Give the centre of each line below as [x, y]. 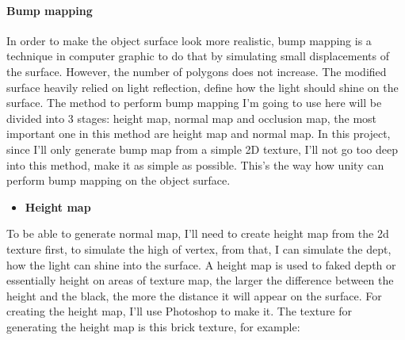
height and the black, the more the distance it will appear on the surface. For [194, 295]
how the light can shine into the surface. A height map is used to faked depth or [201, 264]
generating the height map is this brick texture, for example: [153, 326]
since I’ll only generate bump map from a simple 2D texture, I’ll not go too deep [202, 149]
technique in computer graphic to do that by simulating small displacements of [198, 56]
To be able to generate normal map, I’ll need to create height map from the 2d [198, 233]
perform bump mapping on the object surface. [118, 180]
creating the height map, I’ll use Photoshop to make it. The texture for [180, 311]
